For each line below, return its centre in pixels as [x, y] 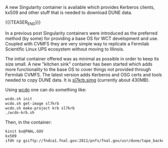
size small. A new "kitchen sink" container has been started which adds [79, 64]
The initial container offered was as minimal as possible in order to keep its [82, 58]
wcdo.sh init [19, 99]
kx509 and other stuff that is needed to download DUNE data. [69, 12]
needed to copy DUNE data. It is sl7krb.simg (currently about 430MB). [77, 80]
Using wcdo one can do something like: [46, 89]
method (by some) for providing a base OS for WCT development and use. [82, 38]
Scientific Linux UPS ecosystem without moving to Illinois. [65, 49]
